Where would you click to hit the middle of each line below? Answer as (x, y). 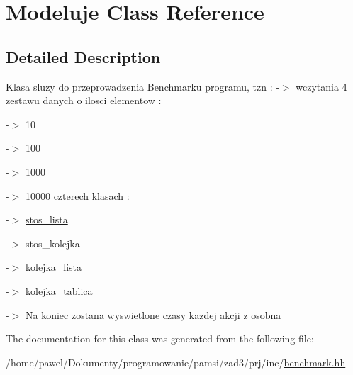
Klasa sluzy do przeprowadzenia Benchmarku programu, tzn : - (142, 86)
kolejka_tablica (59, 290)
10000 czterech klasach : (77, 195)
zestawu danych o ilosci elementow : (84, 100)
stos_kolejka (52, 243)
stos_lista (47, 219)
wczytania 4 (321, 86)
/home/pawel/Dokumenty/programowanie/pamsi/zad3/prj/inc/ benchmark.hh (176, 362)
